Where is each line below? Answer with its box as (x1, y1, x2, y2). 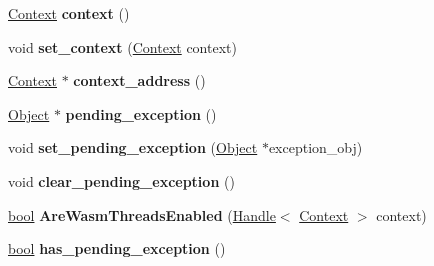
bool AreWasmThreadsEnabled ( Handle (8, 204, 276, 225)
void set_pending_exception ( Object (8, 137, 258, 158)
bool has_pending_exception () (8, 238, 226, 259)
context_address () (73, 70, 206, 91)
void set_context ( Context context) (8, 36, 237, 57)
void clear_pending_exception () (8, 170, 235, 191)
